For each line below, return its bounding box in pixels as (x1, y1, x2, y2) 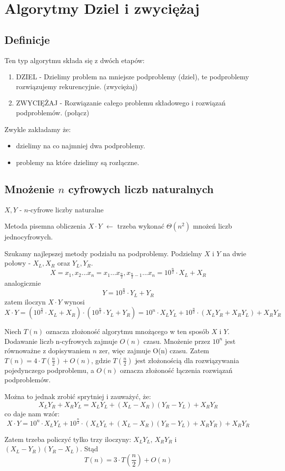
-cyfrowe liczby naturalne (28, 204, 104, 214)
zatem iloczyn (4, 296, 46, 306)
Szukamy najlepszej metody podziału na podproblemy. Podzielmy (4, 248, 202, 258)
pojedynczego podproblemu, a (4, 365, 94, 375)
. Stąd (80, 443, 98, 454)
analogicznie (4, 278, 41, 288)
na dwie (223, 248, 246, 258)
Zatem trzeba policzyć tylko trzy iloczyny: (4, 434, 131, 444)
